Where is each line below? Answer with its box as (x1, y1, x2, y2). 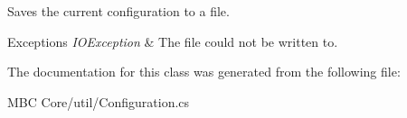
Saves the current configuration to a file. (7, 2, 230, 20)
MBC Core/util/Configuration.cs (7, 92, 190, 111)
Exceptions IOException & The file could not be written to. (7, 32, 338, 50)
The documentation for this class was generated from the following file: (7, 62, 401, 81)
